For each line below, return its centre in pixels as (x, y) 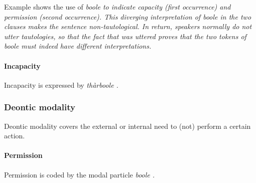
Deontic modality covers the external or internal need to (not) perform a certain (127, 126)
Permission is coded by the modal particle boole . (80, 174)
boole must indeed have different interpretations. (78, 46)
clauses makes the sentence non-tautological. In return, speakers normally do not (128, 26)
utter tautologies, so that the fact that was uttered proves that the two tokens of (125, 36)
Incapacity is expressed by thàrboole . (61, 84)
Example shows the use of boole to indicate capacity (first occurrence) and (117, 7)
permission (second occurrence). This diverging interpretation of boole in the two (128, 16)
